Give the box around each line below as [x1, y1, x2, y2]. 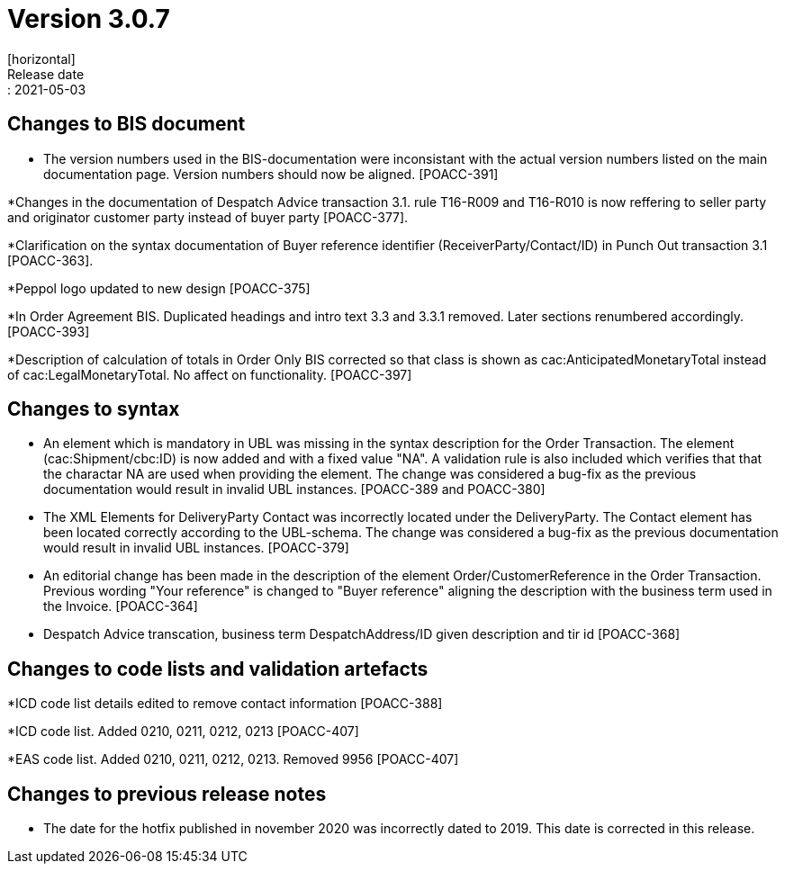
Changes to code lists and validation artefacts [7, 657, 429, 680]
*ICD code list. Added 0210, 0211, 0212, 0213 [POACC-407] [7, 723, 359, 740]
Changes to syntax [7, 398, 180, 421]
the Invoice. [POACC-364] [43, 598, 198, 615]
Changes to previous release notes [7, 782, 327, 805]
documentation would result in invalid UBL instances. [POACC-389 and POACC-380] [43, 481, 546, 498]
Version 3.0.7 [7, 4, 170, 34]
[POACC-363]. [7, 252, 94, 268]
